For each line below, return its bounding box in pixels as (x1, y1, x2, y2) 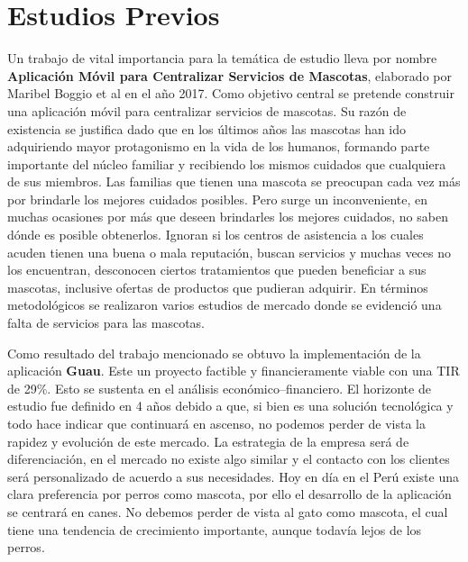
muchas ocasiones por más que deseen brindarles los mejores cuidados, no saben (7, 207, 448, 226)
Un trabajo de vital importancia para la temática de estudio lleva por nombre (7, 49, 437, 68)
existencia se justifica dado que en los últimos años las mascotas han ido (7, 119, 407, 138)
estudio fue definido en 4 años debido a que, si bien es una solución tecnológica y (7, 396, 454, 415)
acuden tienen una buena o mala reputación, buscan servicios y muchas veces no (7, 242, 451, 261)
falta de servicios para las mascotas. (7, 313, 205, 332)
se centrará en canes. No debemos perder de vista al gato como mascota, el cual (7, 502, 448, 521)
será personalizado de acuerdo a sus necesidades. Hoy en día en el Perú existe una (7, 467, 459, 485)
